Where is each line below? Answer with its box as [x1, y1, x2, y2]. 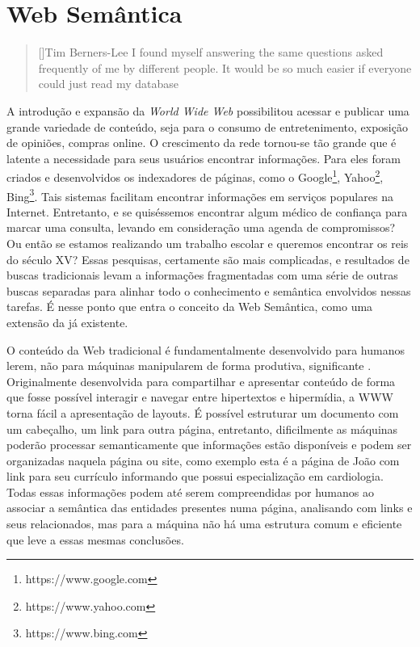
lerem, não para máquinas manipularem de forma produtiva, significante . [6, 357, 372, 374]
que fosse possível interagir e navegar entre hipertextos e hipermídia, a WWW [6, 389, 393, 405]
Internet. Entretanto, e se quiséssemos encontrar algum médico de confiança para [6, 203, 408, 220]
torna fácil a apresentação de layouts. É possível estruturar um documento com [6, 404, 399, 421]
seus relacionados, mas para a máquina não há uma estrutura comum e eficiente [6, 515, 402, 532]
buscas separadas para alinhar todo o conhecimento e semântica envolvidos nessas [6, 282, 411, 299]
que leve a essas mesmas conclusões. [6, 531, 184, 548]
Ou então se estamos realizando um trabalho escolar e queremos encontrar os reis [6, 234, 409, 251]
